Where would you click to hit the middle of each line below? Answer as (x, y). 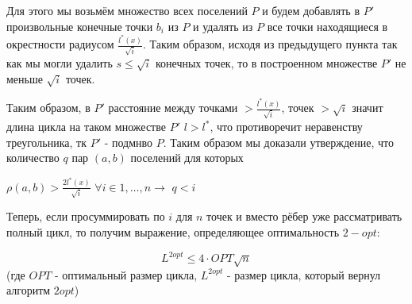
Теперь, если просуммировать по (86, 216)
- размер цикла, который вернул (304, 274)
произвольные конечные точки (80, 26)
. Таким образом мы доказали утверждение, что (279, 142)
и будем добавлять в (311, 10)
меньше (25, 78)
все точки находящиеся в (327, 26)
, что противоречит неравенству (286, 126)
